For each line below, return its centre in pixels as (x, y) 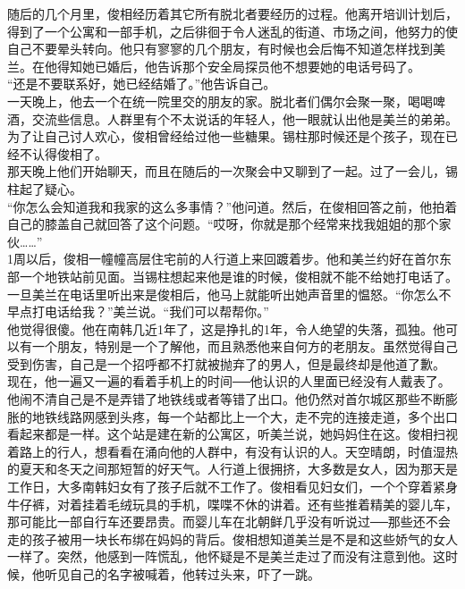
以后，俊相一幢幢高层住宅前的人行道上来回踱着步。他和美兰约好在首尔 (232, 259)
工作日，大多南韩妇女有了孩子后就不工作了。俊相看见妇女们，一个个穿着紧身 (232, 487)
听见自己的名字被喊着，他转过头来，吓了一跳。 (182, 574)
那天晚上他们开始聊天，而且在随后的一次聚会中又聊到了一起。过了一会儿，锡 (232, 171)
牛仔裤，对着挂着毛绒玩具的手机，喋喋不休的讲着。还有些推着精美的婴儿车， (232, 504)
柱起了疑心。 (45, 188)
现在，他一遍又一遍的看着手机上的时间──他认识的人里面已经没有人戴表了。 (229, 381)
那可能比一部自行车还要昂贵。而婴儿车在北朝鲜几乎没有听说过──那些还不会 (229, 522)
